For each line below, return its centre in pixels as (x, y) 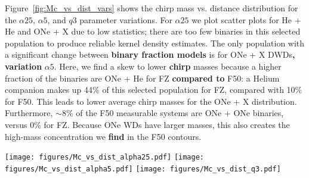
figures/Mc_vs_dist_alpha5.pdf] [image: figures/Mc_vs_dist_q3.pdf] (143, 169)
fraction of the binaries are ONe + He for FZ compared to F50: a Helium (142, 78)
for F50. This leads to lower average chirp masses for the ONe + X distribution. (151, 101)
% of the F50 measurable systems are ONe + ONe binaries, (175, 113)
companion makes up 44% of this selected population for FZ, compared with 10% (154, 90)
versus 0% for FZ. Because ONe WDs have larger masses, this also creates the (147, 124)
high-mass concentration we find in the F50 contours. (103, 136)
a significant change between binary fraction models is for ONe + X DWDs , (150, 54)
